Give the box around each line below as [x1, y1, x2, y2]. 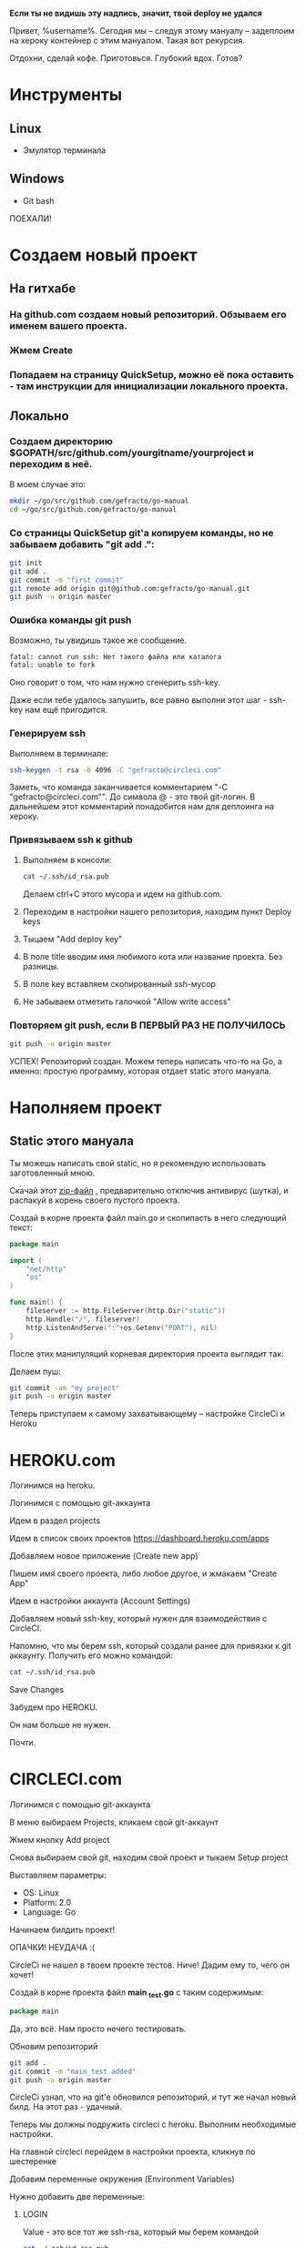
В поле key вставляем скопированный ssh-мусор [22, 978, 217, 989]
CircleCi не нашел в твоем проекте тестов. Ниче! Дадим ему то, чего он [9, 1959, 290, 1970]
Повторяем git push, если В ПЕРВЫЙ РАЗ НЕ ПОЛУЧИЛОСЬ [9, 1019, 286, 1032]
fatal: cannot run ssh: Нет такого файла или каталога [9, 652, 222, 661]
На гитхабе [9, 281, 76, 297]
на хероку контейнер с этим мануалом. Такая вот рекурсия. [9, 36, 246, 46]
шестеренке [9, 2156, 57, 2167]
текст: [9, 1222, 34, 1233]
